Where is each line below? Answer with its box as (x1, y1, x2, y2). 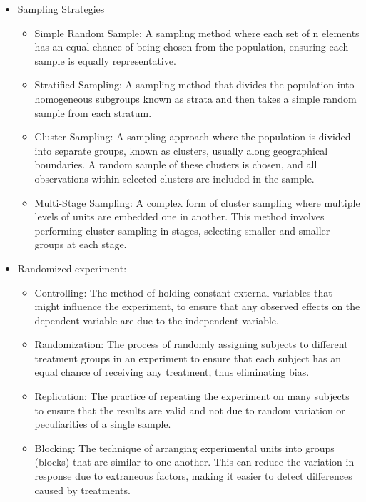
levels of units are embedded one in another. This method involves (34, 209, 325, 224)
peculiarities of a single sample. (34, 416, 171, 431)
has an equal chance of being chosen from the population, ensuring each (34, 39, 349, 54)
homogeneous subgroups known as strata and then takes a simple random (34, 91, 357, 106)
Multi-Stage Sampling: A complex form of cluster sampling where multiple (34, 195, 360, 210)
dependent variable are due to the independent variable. (34, 312, 279, 327)
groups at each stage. (34, 237, 127, 252)
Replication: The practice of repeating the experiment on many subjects (34, 389, 350, 404)
